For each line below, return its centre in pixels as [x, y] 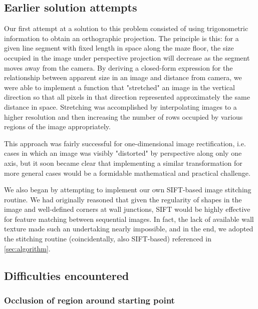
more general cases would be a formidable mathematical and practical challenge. [127, 173]
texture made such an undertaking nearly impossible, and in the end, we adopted [129, 229]
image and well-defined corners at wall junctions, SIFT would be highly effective [127, 209]
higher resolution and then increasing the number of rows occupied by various [123, 116]
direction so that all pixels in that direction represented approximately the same [127, 97]
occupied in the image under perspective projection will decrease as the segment [127, 57]
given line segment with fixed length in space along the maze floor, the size [119, 48]
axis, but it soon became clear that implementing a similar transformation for [123, 163]
